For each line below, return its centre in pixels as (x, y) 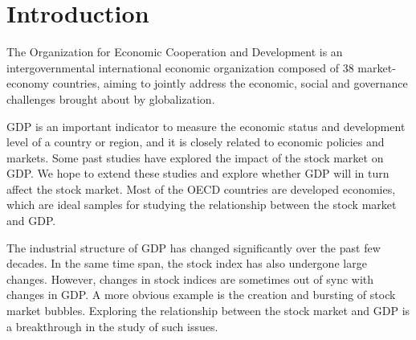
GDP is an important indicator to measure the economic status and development (206, 126)
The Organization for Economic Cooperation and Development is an (175, 52)
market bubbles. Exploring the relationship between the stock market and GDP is (208, 311)
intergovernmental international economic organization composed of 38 (180, 67)
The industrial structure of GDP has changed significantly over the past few (194, 247)
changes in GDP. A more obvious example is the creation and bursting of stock (201, 295)
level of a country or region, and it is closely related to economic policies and (196, 142)
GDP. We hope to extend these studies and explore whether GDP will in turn (198, 173)
